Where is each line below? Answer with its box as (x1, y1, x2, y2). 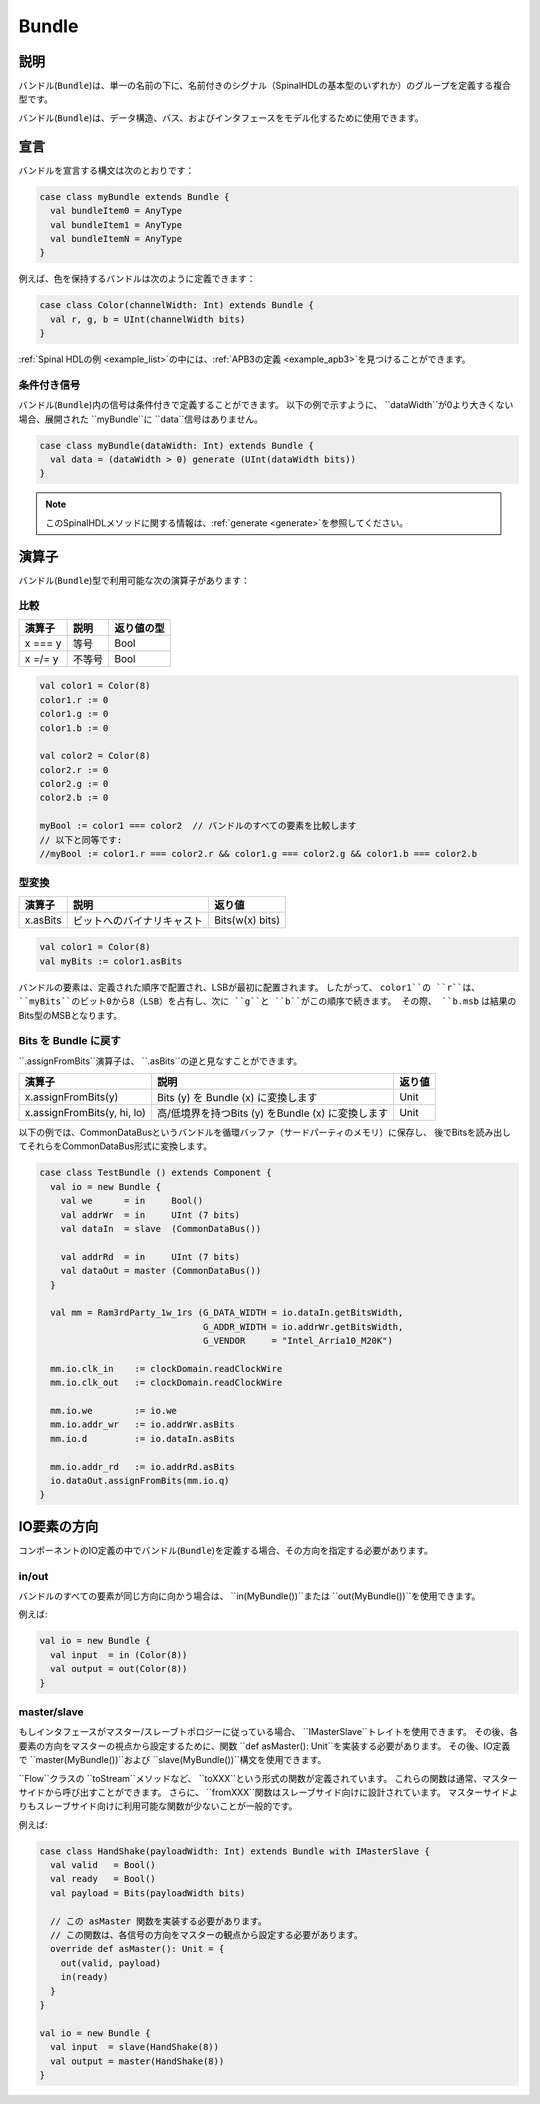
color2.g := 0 (39, 778, 109, 790)
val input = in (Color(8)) (50, 1649, 188, 1660)
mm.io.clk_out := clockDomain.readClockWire (50, 1377, 283, 1389)
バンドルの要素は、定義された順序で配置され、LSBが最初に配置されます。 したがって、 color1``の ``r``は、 (18, 981, 481, 993)
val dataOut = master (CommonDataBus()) (60, 1265, 262, 1277)
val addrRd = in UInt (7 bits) (60, 1251, 240, 1262)
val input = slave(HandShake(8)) (50, 2041, 220, 2053)
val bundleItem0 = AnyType (50, 205, 183, 217)
